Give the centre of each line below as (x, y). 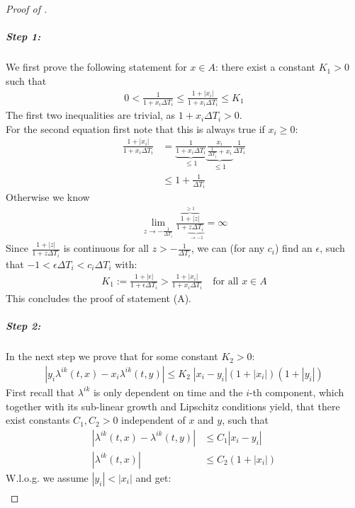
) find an (294, 248)
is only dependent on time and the (168, 392)
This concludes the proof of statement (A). (98, 298)
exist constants (38, 420)
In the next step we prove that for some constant (112, 356)
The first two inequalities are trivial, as (91, 115)
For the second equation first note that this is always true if (135, 128)
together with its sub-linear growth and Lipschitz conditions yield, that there (173, 406)
